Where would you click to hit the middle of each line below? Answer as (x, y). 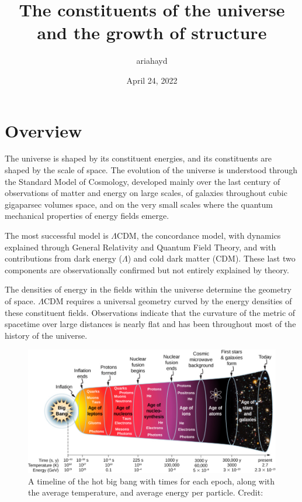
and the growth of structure (152, 32)
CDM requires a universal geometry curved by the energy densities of (168, 300)
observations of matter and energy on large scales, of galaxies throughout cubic (146, 193)
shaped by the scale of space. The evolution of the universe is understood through (151, 170)
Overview (44, 130)
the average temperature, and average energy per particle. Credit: (146, 492)
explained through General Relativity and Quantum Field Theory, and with (140, 247)
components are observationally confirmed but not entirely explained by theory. (147, 269)
